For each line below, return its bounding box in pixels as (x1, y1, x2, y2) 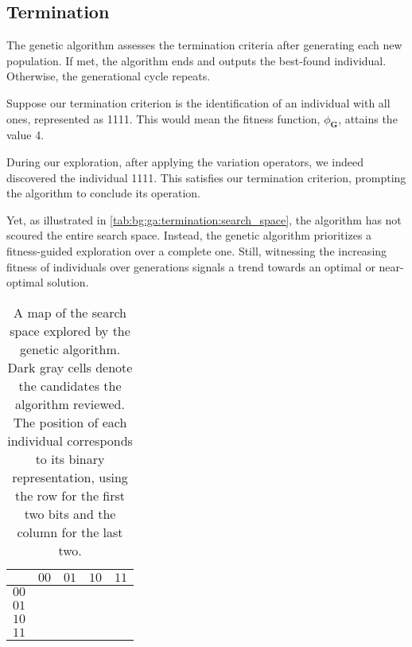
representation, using (12, 467, 128, 486)
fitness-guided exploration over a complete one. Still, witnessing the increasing (6, 242, 387, 259)
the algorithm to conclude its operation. (6, 185, 201, 201)
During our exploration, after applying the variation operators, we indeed (6, 153, 364, 170)
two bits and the (24, 504, 116, 523)
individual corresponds (7, 431, 133, 450)
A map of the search (14, 302, 126, 322)
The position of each (13, 412, 127, 431)
